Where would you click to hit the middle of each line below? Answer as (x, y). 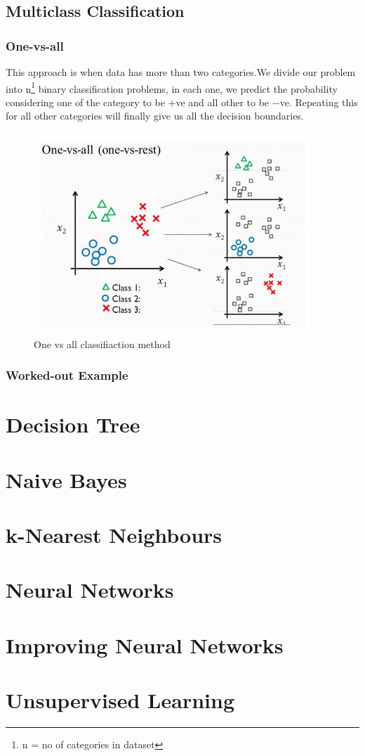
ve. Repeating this (319, 102)
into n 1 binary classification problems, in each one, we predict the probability (172, 87)
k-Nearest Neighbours (114, 534)
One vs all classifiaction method (102, 344)
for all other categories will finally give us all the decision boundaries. (155, 116)
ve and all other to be (223, 102)
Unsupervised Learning (120, 700)
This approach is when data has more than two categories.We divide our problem (181, 72)
